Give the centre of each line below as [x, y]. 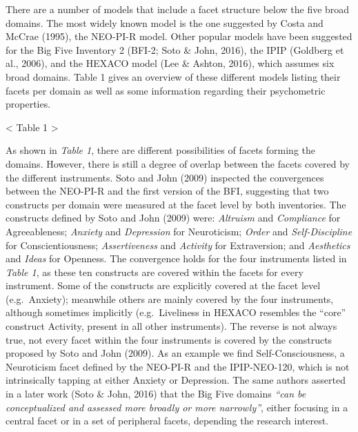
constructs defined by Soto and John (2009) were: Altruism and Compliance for [173, 218]
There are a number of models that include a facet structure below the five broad [178, 9]
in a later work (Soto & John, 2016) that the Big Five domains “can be [156, 394]
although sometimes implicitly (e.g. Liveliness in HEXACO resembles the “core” [176, 312]
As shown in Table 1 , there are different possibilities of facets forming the [161, 150]
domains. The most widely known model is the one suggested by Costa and [165, 22]
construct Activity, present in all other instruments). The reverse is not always [171, 326]
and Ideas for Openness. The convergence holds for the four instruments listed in [176, 258]
